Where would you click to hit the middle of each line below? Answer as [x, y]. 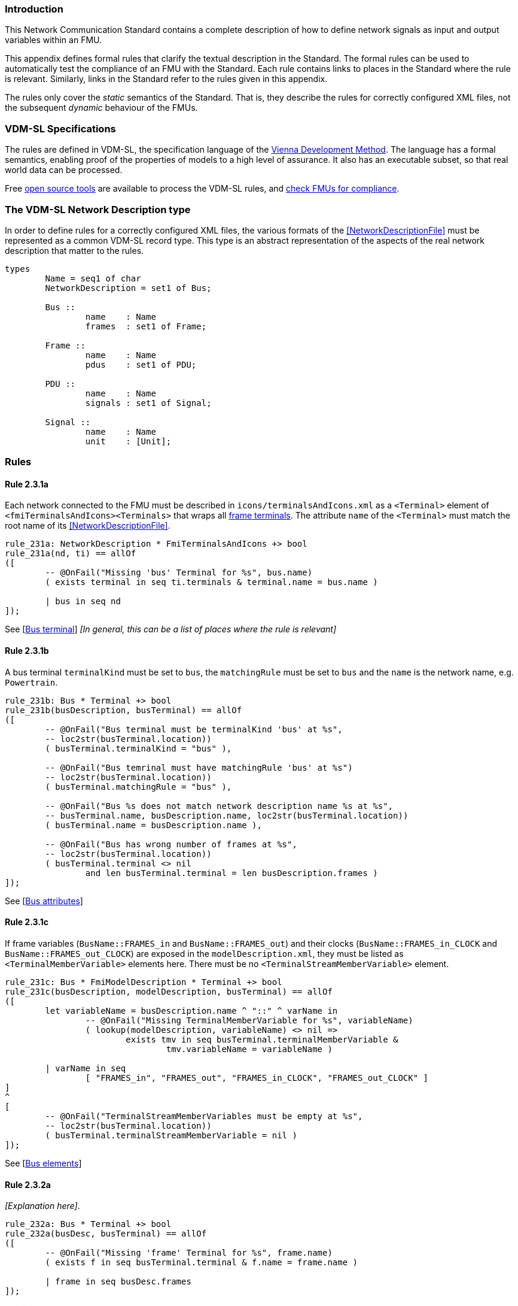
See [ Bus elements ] [43, 1163]
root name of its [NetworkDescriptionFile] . [88, 526]
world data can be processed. [64, 170]
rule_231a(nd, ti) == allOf [71, 554]
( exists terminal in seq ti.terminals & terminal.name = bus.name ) [211, 582]
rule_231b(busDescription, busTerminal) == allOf [124, 710]
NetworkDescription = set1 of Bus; [128, 288]
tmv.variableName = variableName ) [249, 1049]
